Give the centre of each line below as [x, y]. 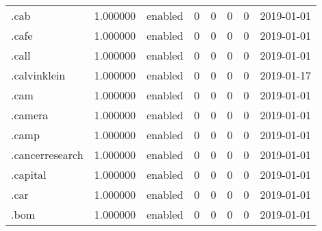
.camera [30, 115]
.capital [29, 174]
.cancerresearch [47, 155]
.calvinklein [38, 75]
